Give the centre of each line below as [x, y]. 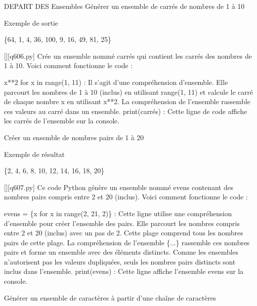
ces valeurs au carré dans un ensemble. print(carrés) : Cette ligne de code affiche [126, 111]
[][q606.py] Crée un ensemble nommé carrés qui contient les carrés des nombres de [128, 56]
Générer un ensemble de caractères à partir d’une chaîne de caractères [110, 297]
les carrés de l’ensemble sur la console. [62, 121]
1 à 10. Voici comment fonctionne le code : [68, 65]
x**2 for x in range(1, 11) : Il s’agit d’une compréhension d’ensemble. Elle [116, 82]
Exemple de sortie [31, 22]
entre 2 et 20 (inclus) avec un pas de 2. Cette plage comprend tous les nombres [124, 233]
